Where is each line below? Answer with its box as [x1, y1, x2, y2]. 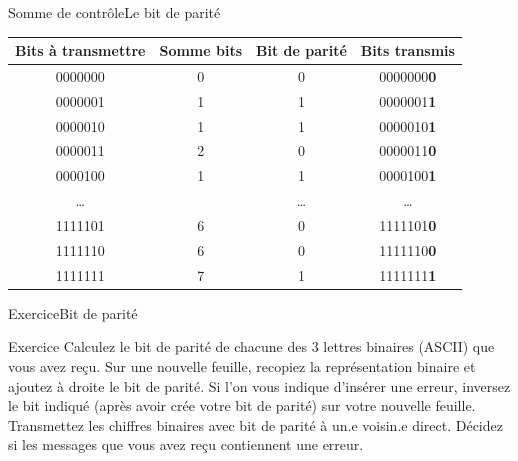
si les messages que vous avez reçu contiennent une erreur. [8, 434, 364, 455]
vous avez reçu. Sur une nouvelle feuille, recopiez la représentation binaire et [8, 355, 476, 376]
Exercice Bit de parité [8, 302, 138, 323]
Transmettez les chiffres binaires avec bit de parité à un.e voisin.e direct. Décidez [8, 414, 503, 435]
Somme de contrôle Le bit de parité [8, 2, 221, 22]
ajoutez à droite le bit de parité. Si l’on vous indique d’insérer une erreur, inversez [8, 375, 511, 396]
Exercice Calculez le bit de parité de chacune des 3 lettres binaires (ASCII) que [8, 336, 495, 357]
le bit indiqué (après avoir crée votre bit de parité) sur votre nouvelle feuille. [8, 395, 476, 416]
